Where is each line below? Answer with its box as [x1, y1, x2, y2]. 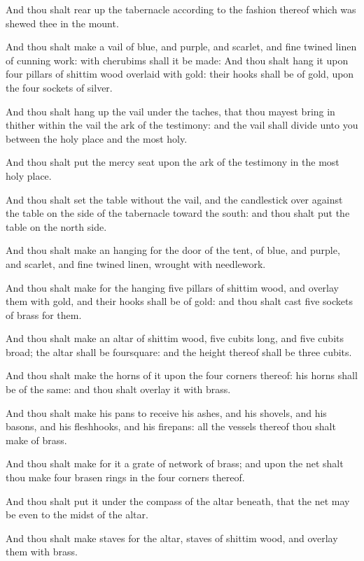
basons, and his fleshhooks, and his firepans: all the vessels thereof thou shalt [6, 419, 336, 434]
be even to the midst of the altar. [6, 507, 148, 522]
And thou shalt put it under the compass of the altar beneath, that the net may [6, 493, 350, 508]
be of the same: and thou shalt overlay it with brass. [6, 382, 231, 397]
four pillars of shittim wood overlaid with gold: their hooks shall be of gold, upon [6, 66, 354, 81]
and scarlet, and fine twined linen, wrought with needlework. [6, 256, 266, 271]
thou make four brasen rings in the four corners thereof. [6, 470, 245, 485]
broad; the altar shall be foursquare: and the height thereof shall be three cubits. [6, 344, 352, 359]
